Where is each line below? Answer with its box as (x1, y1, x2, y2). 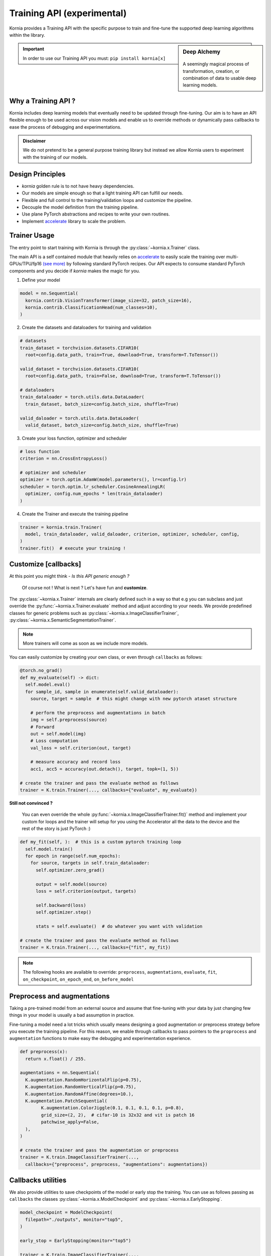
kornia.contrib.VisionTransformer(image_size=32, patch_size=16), (25, 297, 192, 303)
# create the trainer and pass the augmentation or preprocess (20, 1147, 179, 1153)
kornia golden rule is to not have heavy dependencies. (22, 183, 134, 189)
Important (23, 46, 45, 52)
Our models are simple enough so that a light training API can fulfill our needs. (22, 190, 183, 196)
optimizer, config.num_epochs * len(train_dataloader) (25, 491, 163, 497)
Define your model (22, 277, 60, 283)
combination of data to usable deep (183, 75, 256, 81)
